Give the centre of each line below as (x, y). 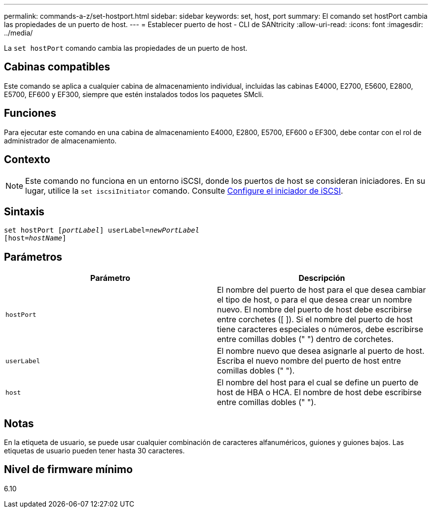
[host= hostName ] (35, 238)
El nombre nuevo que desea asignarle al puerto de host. (321, 351)
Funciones (30, 113)
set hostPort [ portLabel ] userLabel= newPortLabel (102, 230)
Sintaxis (24, 211)
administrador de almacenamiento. (60, 140)
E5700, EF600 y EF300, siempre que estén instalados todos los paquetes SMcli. (134, 94)
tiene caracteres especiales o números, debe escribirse (320, 329)
